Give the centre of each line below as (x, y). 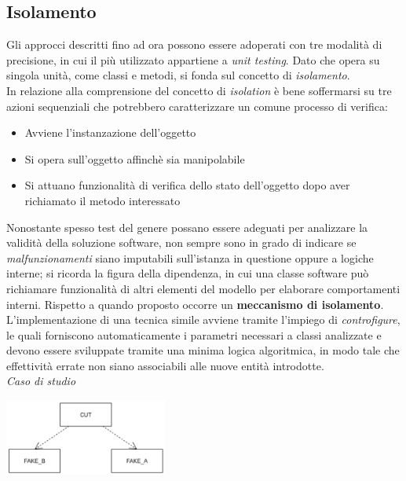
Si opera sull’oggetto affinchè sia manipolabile (135, 158)
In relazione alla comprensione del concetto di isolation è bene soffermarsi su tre (199, 90)
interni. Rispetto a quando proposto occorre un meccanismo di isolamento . (195, 304)
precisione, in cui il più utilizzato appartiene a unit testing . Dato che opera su (193, 59)
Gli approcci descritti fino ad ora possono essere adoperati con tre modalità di (194, 44)
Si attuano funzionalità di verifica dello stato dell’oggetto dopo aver (187, 185)
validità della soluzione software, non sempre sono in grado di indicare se (181, 242)
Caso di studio (41, 381)
